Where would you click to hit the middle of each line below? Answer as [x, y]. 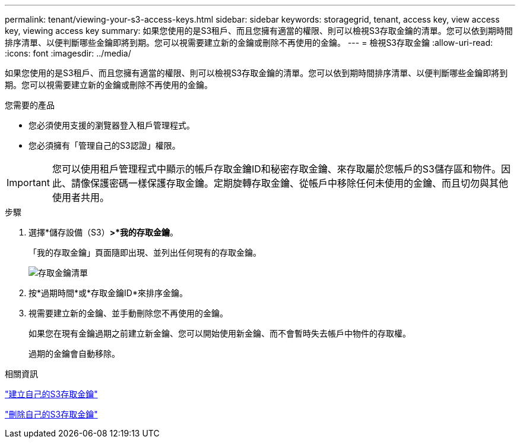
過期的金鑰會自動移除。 [74, 354]
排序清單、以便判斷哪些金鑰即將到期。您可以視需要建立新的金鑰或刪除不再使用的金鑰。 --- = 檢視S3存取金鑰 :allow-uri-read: [249, 43]
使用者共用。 [80, 197]
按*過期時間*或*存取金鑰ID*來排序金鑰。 [108, 293]
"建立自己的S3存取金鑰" [51, 394]
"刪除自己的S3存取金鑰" [51, 414]
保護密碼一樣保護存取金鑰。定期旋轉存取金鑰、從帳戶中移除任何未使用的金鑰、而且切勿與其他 [299, 183]
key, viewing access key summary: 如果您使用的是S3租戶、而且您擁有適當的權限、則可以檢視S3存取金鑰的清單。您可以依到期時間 [259, 31]
